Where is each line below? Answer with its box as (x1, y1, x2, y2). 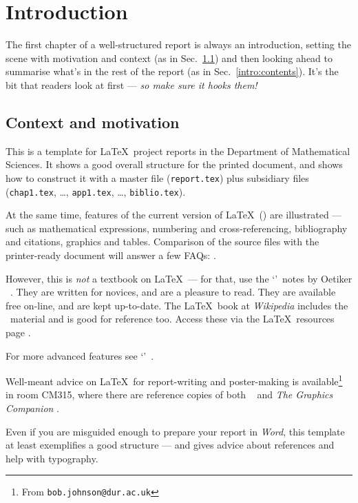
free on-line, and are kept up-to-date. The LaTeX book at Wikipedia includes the (6, 298, 348, 312)
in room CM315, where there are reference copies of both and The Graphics (6, 387, 333, 402)
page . (6, 325, 31, 339)
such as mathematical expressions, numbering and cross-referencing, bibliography (6, 220, 348, 235)
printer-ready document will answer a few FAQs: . (6, 247, 216, 262)
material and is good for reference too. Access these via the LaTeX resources (10, 311, 335, 326)
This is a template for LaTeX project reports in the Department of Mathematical (6, 143, 350, 158)
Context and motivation (6, 111, 180, 132)
